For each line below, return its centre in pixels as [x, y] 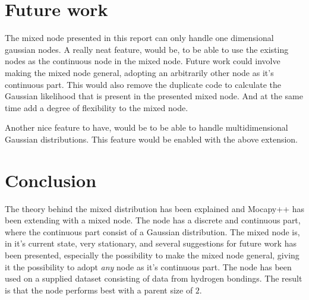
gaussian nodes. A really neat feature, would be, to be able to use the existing [147, 49]
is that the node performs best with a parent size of [99, 290]
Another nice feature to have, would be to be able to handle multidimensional [146, 127]
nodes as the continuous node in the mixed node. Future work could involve [143, 61]
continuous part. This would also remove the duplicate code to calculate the [143, 84]
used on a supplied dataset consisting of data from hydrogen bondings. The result [154, 278]
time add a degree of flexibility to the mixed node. [97, 107]
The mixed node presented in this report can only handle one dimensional [139, 38]
